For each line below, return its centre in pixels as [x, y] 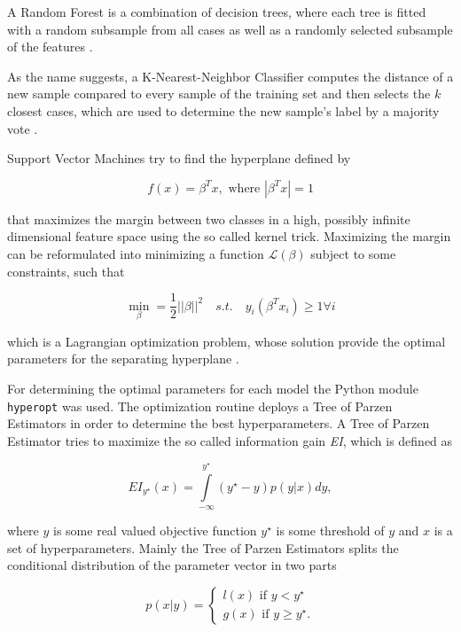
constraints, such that [66, 271]
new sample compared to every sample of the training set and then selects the [219, 94]
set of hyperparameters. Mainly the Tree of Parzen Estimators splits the [203, 547]
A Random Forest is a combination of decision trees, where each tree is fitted [217, 12]
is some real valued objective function [155, 531]
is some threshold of [330, 531]
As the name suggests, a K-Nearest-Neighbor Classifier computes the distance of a [230, 76]
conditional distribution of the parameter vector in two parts [172, 565]
